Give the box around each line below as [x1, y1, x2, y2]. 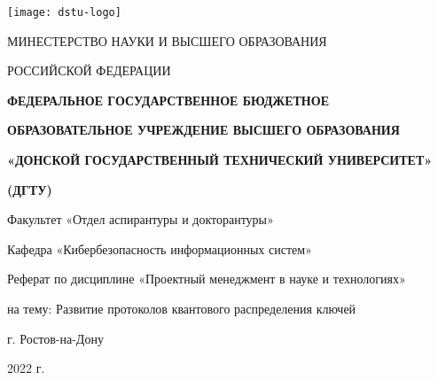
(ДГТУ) [7, 180, 52, 198]
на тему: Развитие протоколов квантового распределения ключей [7, 299, 356, 317]
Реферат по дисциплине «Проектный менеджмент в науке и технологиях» [7, 269, 406, 288]
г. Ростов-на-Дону [7, 329, 104, 347]
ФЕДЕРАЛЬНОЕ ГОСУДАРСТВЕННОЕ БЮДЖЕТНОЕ [7, 90, 329, 109]
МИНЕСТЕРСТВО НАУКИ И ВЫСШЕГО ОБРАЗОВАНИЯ [7, 31, 327, 50]
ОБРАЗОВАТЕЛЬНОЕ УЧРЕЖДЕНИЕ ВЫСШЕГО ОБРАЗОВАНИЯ [7, 120, 400, 139]
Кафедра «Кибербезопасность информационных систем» [7, 239, 312, 258]
